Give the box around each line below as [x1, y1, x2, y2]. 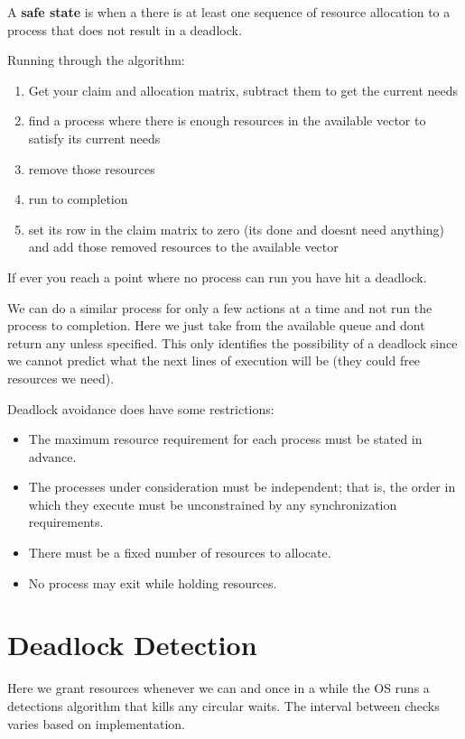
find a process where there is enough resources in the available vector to [28, 111, 426, 130]
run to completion [28, 189, 128, 208]
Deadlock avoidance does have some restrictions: [7, 399, 274, 418]
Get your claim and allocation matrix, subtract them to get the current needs [28, 80, 459, 99]
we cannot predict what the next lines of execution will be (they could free [7, 351, 421, 370]
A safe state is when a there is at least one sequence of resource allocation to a [7, 3, 451, 21]
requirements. [28, 513, 104, 531]
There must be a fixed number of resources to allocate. [28, 543, 331, 562]
